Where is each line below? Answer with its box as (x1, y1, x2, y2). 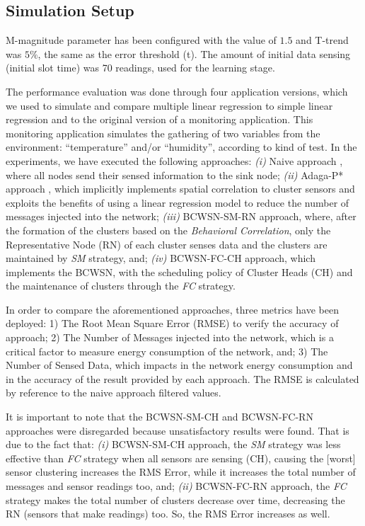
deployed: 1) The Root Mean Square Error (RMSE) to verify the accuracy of (6, 316, 339, 331)
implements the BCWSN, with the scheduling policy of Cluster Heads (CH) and (6, 264, 353, 279)
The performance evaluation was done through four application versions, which (6, 84, 348, 98)
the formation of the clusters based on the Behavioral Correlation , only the (6, 222, 331, 237)
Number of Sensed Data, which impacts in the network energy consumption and (6, 358, 353, 372)
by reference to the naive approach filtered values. (6, 385, 221, 400)
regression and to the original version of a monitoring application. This (6, 112, 313, 127)
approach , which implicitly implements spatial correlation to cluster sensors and (6, 181, 355, 196)
